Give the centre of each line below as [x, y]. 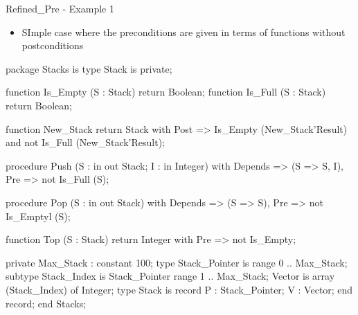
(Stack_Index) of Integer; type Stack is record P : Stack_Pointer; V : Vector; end [179, 289]
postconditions [53, 45]
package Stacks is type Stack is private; [89, 68]
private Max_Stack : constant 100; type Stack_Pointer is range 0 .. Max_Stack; [177, 262]
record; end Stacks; [46, 303]
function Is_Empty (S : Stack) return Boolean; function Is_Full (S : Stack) [166, 92]
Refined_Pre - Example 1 [60, 8]
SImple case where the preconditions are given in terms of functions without [184, 31]
